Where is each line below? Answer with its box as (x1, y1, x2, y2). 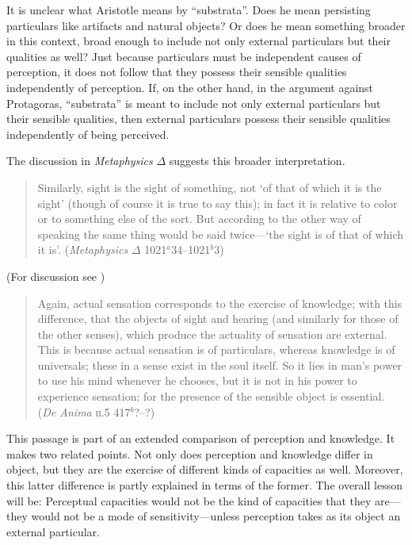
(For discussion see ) (6, 267, 105, 284)
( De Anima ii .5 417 (37, 403, 131, 420)
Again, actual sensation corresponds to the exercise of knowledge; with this (37, 294, 402, 311)
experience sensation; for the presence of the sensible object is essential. (37, 388, 385, 405)
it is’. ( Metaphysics (37, 241, 128, 258)
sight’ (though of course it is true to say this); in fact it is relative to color (37, 194, 398, 211)
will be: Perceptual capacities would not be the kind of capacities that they (6, 492, 372, 509)
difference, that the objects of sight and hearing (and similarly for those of (37, 310, 399, 327)
